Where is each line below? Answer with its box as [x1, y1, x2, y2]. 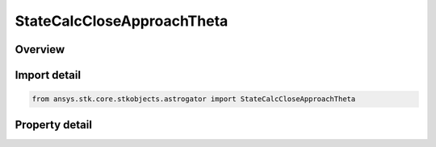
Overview [15, 43, 65, 56]
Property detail [15, 117, 93, 132]
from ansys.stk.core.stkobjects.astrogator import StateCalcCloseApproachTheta [31, 95, 356, 104]
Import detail [15, 68, 81, 82]
